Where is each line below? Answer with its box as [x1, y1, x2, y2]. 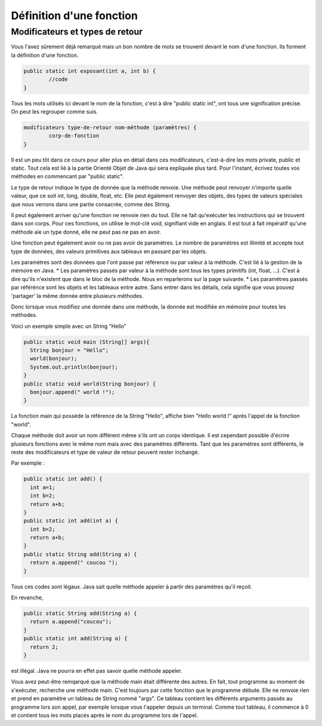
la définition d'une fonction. [11, 51, 79, 59]
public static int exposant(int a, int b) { [23, 68, 156, 74]
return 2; [30, 643, 59, 650]
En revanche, [11, 594, 44, 601]
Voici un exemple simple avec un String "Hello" [11, 322, 126, 330]
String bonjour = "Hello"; [30, 347, 109, 354]
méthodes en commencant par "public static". [11, 173, 124, 180]
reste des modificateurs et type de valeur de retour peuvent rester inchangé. [11, 449, 200, 456]
